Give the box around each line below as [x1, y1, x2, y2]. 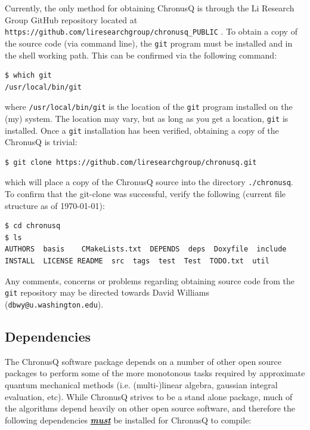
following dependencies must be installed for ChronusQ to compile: [5, 413, 252, 426]
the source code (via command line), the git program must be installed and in [5, 36, 293, 49]
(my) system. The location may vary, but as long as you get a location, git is [5, 112, 289, 124]
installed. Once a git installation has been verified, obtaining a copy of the [5, 124, 279, 136]
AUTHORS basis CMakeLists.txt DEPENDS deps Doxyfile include [5, 245, 287, 254]
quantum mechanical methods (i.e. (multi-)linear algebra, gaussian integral [5, 378, 278, 391]
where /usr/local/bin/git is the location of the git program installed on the [5, 100, 293, 113]
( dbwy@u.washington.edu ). [5, 297, 104, 310]
